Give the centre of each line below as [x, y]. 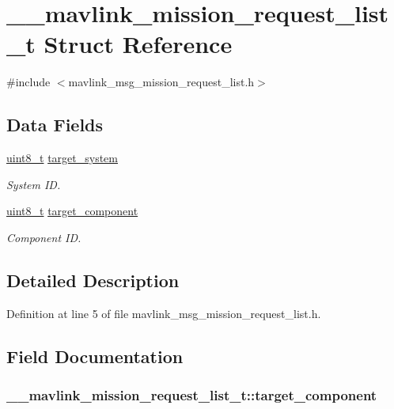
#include [28, 82]
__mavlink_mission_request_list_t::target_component [192, 394]
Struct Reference [138, 44]
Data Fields [55, 125]
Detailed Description [93, 280]
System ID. [34, 184]
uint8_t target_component [72, 211]
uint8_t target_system [62, 158]
